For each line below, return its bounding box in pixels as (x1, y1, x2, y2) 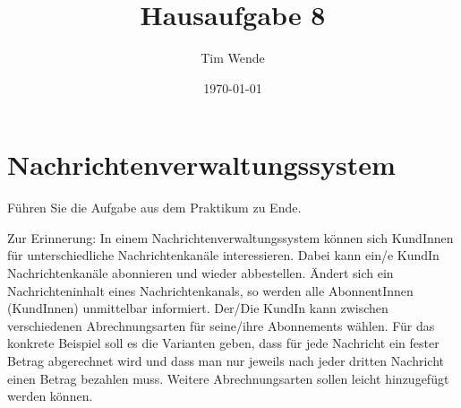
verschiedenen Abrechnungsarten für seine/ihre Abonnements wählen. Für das (7, 316, 435, 334)
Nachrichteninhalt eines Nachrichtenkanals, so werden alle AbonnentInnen (7, 281, 414, 299)
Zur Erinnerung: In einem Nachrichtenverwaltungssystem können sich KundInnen (7, 228, 454, 247)
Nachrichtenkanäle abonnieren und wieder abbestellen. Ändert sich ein (7, 264, 394, 282)
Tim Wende (201, 48, 265, 67)
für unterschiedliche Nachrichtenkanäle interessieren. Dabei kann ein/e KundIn (7, 246, 440, 265)
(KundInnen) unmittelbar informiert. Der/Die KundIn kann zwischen (7, 299, 388, 317)
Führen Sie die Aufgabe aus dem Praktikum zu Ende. (7, 198, 302, 217)
